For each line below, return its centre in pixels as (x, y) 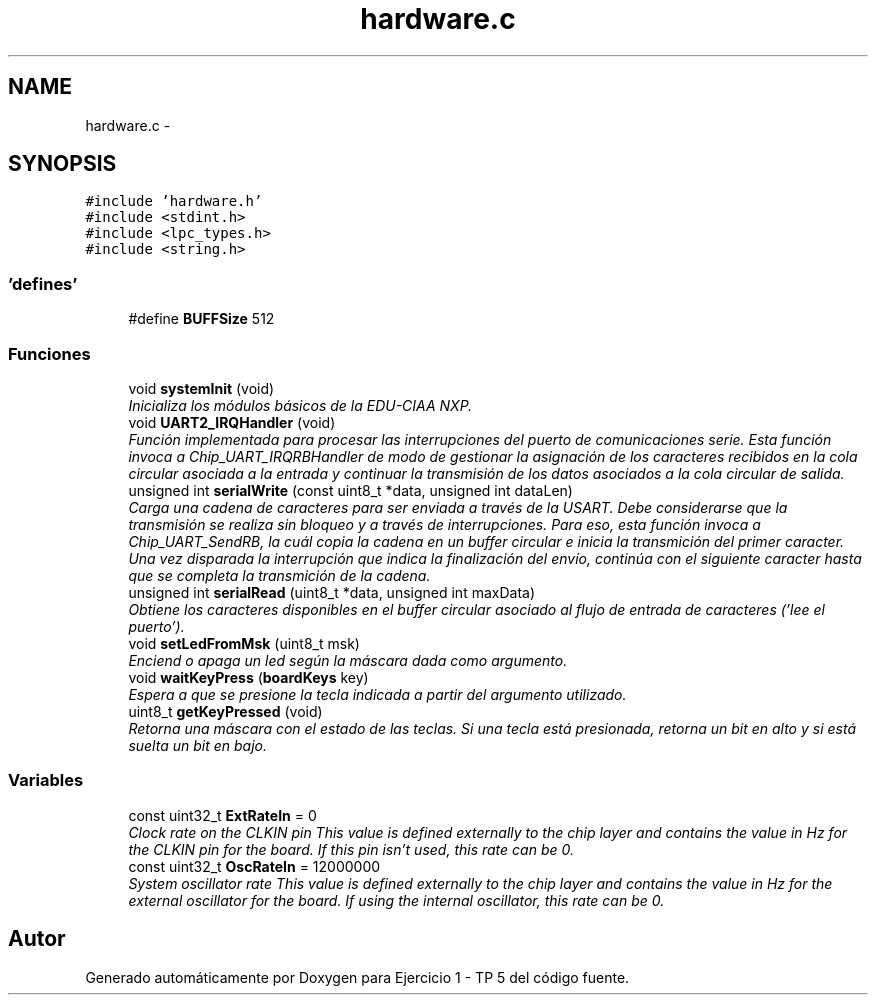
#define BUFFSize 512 (201, 319)
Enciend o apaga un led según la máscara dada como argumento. (348, 660)
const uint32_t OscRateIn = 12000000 (254, 866)
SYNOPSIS (62, 164)
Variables (46, 780)
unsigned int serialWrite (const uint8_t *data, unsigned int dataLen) (350, 490)
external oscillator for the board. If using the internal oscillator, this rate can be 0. (396, 900)
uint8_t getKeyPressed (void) (225, 711)
